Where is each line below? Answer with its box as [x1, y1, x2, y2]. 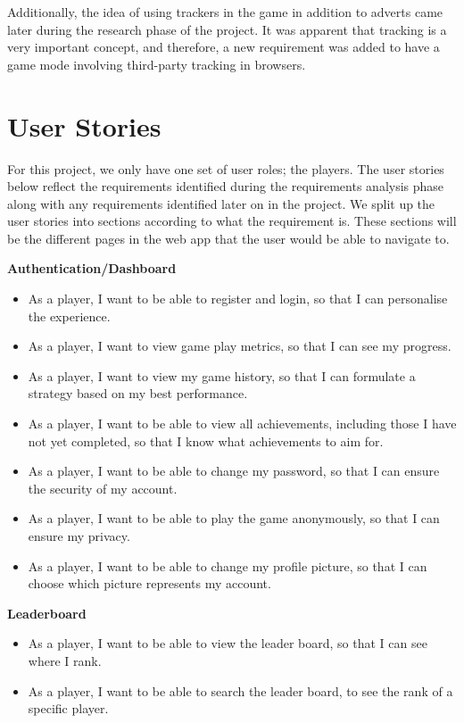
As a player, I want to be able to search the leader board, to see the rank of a [28, 681, 453, 700]
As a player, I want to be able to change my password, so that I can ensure [28, 461, 440, 480]
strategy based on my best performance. [28, 384, 248, 403]
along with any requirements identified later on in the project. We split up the [7, 194, 435, 212]
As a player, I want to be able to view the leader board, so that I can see [28, 634, 427, 652]
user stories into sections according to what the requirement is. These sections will [7, 212, 457, 230]
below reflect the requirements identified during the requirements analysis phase [7, 177, 444, 195]
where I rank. [28, 651, 102, 669]
